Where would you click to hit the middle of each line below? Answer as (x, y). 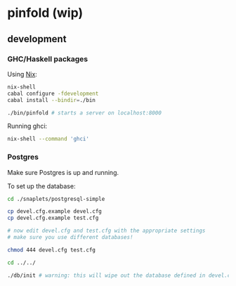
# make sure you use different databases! (70, 238)
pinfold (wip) (45, 13)
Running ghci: (27, 126)
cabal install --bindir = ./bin (52, 100)
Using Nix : (22, 74)
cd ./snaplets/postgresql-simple (56, 199)
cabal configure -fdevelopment (53, 93)
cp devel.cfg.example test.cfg (53, 218)
